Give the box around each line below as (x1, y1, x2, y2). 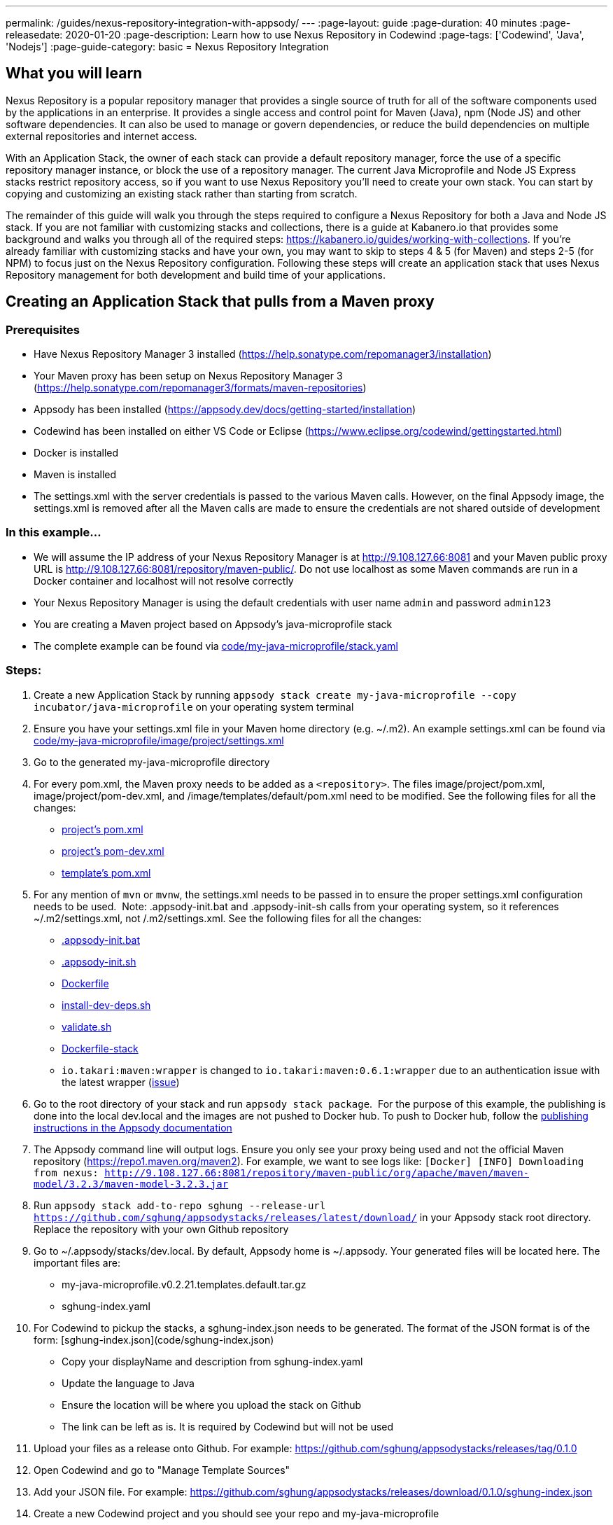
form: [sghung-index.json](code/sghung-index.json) (34, 1333, 274, 1346)
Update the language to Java (62, 1377, 195, 1389)
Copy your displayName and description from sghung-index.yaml (62, 1355, 363, 1367)
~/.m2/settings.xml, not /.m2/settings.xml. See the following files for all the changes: (34, 912, 422, 924)
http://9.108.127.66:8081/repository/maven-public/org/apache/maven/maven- (104, 1167, 530, 1178)
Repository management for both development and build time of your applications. (6, 268, 386, 281)
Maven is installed (34, 468, 117, 481)
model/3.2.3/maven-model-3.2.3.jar (34, 1178, 229, 1190)
